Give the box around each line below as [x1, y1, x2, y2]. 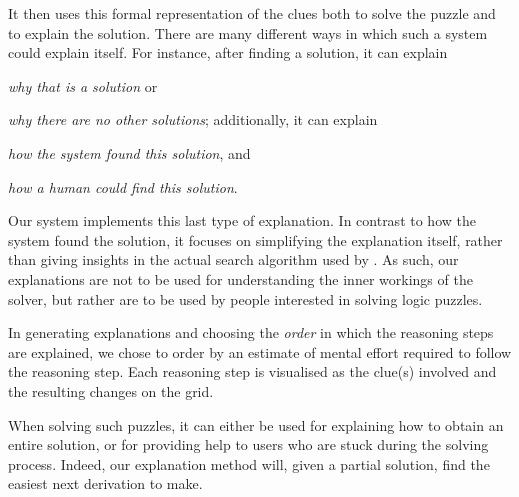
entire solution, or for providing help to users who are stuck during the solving [8, 434, 489, 455]
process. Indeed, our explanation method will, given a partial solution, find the [8, 453, 490, 474]
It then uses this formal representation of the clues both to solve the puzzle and [8, 3, 496, 23]
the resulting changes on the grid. [8, 380, 214, 401]
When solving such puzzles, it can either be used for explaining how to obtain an [8, 414, 504, 435]
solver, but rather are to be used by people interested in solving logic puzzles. [8, 288, 483, 309]
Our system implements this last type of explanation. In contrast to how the [8, 210, 476, 231]
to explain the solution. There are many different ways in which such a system [8, 22, 488, 43]
